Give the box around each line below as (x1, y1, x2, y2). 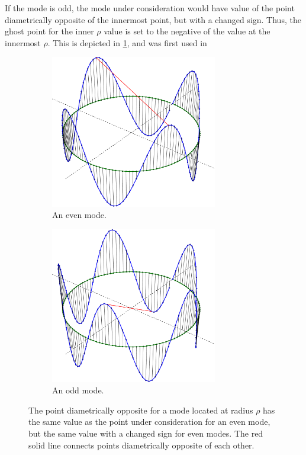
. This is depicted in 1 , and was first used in (47, 36, 207, 49)
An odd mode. (52, 384, 104, 396)
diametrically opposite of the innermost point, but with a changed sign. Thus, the (5, 13, 301, 25)
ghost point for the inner (5, 25, 94, 37)
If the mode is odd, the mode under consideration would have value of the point (5, 2, 295, 14)
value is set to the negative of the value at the (104, 25, 270, 37)
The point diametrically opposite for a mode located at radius (28, 403, 253, 416)
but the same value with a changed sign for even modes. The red (28, 427, 263, 439)
